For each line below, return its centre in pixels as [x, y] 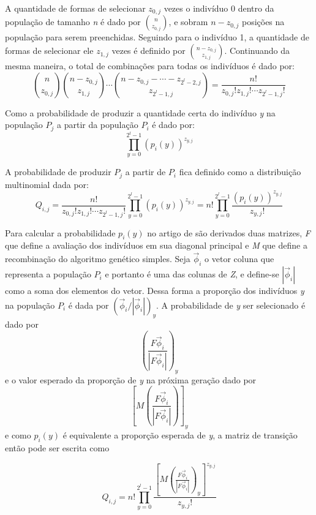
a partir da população [98, 125]
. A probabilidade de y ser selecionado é [231, 305]
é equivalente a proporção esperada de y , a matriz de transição [180, 435]
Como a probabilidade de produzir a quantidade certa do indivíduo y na [140, 112]
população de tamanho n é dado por [73, 22]
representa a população [48, 274]
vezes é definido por [149, 51]
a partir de [145, 172]
